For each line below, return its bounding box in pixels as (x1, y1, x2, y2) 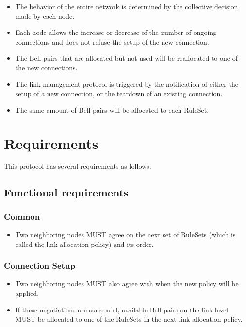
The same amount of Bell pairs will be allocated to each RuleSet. (15, 104, 209, 114)
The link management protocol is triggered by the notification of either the (15, 79, 238, 89)
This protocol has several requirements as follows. (4, 161, 151, 171)
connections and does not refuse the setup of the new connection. (15, 36, 209, 47)
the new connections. (15, 62, 78, 72)
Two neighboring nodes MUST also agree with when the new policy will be (15, 278, 239, 289)
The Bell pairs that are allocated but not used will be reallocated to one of (15, 53, 238, 63)
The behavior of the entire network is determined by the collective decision (15, 1, 238, 11)
